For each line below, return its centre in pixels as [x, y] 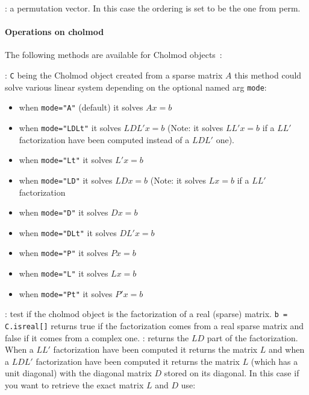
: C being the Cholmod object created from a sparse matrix [114, 75]
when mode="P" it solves [64, 253]
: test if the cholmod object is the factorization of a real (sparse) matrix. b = [146, 314]
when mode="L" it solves [64, 273]
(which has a [274, 361]
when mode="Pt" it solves [66, 293]
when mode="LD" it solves [66, 180]
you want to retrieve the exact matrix [74, 385]
